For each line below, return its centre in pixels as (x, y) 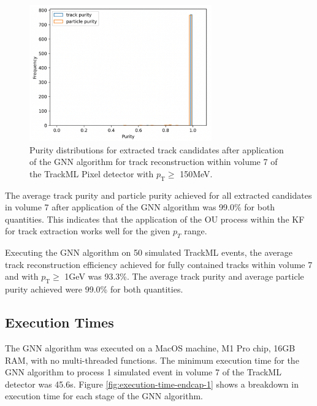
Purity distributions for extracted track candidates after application (157, 149)
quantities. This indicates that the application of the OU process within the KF (155, 219)
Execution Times (59, 322)
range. (196, 231)
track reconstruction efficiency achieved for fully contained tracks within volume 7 (159, 264)
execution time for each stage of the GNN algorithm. (104, 396)
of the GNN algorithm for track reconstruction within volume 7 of (154, 162)
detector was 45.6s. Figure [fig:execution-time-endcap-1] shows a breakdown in (152, 384)
